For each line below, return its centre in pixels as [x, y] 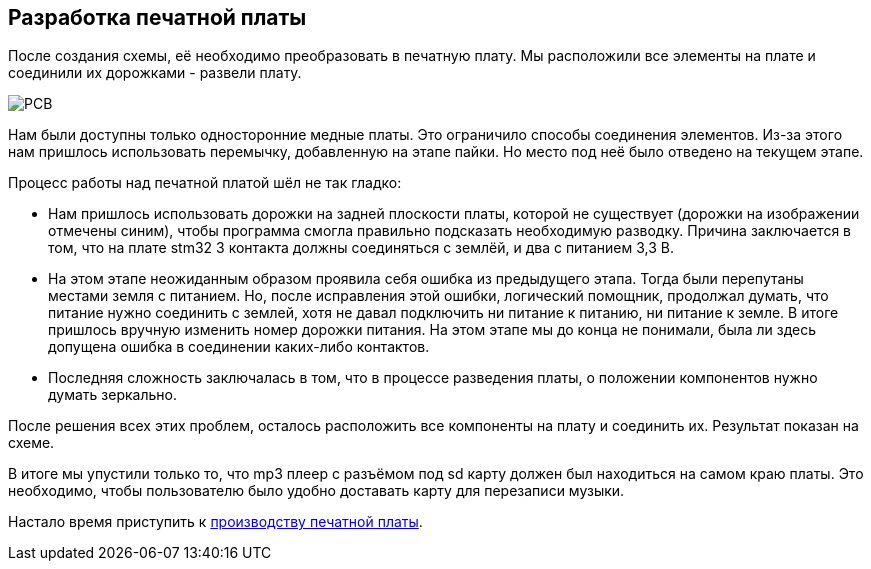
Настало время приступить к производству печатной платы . [215, 522]
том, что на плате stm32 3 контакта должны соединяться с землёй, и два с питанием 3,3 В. [361, 248]
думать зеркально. [112, 395]
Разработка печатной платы [157, 17]
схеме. [31, 443]
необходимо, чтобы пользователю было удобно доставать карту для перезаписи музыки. [316, 491]
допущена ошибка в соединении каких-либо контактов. [239, 347]
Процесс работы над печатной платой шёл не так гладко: [205, 183]
